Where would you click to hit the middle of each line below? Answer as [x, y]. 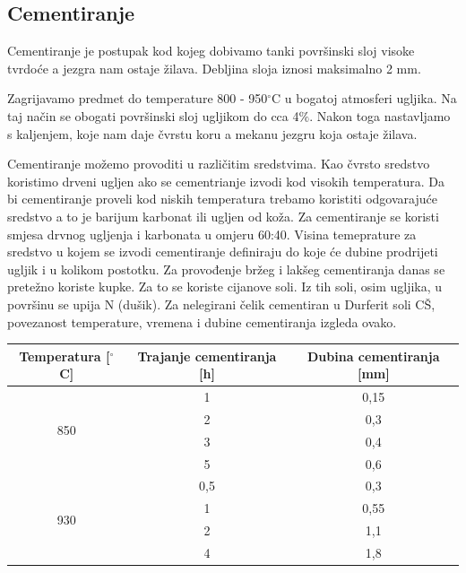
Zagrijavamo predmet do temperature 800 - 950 [138, 98]
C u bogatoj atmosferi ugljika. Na [364, 98]
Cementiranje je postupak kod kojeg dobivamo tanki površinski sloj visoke [211, 51]
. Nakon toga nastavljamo [380, 115]
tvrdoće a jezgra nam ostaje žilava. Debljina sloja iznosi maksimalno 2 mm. [214, 68]
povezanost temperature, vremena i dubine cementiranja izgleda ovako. [202, 321]
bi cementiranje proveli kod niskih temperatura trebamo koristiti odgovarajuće [222, 199]
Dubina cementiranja [374, 356]
